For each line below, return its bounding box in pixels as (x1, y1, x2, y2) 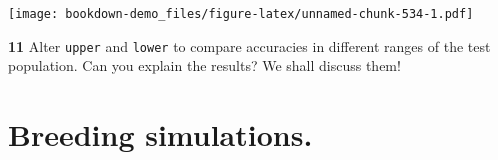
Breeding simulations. (8, 114, 313, 155)
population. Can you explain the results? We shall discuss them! (8, 55, 401, 76)
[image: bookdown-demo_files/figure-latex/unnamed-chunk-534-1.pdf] (8, 7, 474, 21)
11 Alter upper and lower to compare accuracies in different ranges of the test (8, 35, 491, 56)
